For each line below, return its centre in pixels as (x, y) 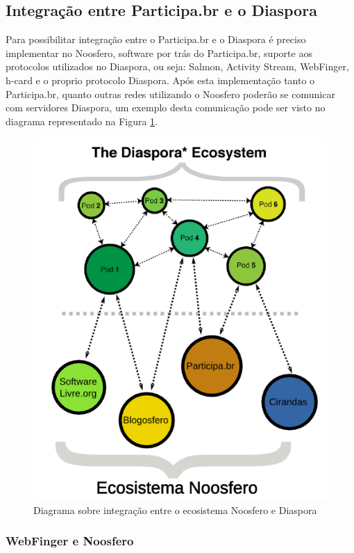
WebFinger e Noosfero (70, 541)
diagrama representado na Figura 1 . (82, 121)
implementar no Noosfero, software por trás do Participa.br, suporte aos (159, 53)
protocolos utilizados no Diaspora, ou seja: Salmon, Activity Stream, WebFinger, (177, 66)
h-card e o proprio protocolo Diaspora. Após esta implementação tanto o (160, 80)
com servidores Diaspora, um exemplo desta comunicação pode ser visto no (166, 107)
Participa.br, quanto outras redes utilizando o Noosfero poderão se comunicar (170, 94)
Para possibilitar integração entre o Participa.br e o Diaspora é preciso (156, 39)
